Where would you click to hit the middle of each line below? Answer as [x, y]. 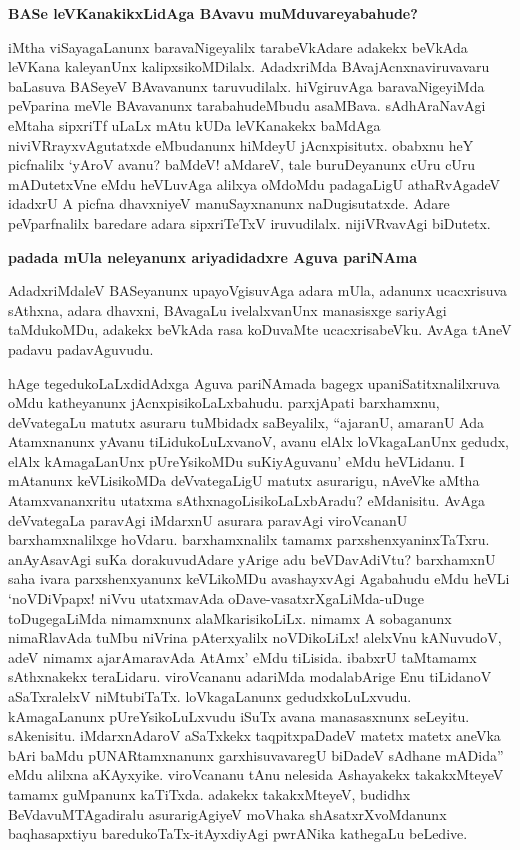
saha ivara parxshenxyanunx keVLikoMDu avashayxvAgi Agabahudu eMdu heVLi [259, 578]
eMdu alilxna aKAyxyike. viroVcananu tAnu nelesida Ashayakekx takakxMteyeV [256, 774]
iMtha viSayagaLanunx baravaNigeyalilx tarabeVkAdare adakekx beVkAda [238, 46]
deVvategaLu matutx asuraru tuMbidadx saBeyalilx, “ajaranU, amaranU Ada [246, 421]
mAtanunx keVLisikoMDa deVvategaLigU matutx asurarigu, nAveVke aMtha [244, 480]
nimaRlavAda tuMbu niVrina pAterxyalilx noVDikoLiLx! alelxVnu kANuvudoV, [255, 637]
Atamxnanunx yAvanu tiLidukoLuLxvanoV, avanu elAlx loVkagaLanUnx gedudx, [258, 441]
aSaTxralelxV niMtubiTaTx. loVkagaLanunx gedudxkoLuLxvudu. [210, 696]
